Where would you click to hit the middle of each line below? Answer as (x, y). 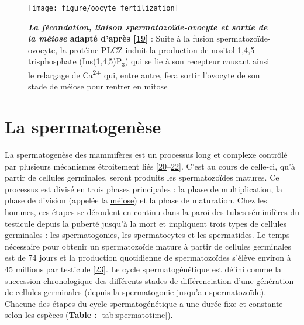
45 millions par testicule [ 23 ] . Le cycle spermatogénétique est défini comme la (143, 269)
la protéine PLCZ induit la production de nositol (147, 49)
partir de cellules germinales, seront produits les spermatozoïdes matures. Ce (142, 177)
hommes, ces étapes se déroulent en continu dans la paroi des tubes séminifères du (152, 211)
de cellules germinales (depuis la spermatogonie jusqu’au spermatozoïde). (136, 292)
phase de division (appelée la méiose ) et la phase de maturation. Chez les (136, 200)
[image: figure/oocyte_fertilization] (103, 8)
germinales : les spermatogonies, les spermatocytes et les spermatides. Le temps (147, 235)
